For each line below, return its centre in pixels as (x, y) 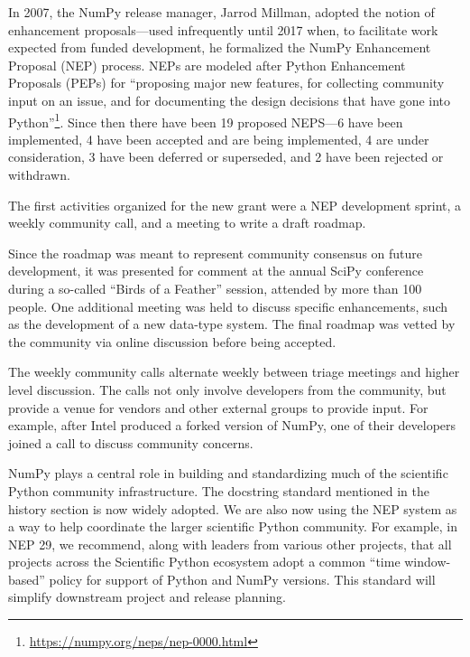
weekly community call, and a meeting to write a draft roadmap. (187, 223)
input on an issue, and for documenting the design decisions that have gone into (230, 100)
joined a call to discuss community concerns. (131, 442)
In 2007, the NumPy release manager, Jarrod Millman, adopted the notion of (221, 12)
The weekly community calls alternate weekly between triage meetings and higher (234, 372)
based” (27, 579)
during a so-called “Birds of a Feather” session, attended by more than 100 (215, 288)
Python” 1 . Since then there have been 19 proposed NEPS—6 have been (206, 120)
